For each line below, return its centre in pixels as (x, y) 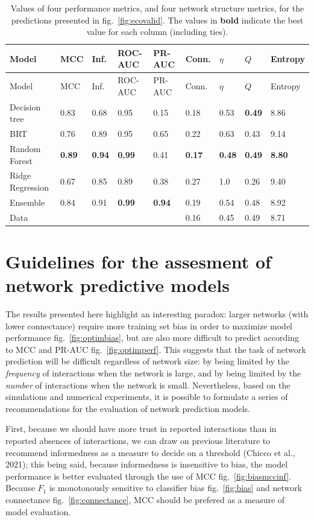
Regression (29, 187)
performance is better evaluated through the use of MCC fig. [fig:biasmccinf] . (149, 476)
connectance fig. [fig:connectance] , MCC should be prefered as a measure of (145, 499)
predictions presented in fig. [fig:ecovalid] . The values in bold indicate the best (157, 20)
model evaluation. (38, 511)
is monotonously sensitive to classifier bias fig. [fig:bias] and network (176, 488)
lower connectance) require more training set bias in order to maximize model (149, 325)
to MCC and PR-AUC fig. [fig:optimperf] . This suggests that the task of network (156, 349)
